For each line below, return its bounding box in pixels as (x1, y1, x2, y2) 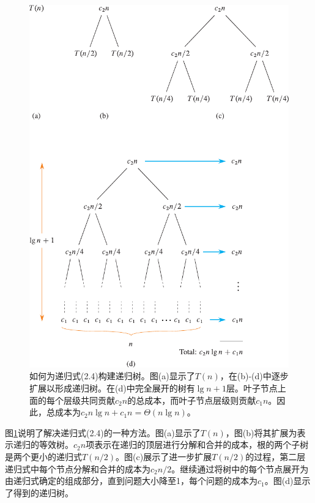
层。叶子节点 (226, 381, 278, 394)
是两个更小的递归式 (5, 450, 82, 463)
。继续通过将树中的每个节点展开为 (171, 462, 309, 475)
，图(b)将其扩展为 (225, 426, 297, 439)
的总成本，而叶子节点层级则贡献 (127, 393, 256, 406)
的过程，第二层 (245, 450, 306, 463)
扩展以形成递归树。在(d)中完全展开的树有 (29, 381, 195, 394)
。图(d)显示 (264, 474, 311, 487)
